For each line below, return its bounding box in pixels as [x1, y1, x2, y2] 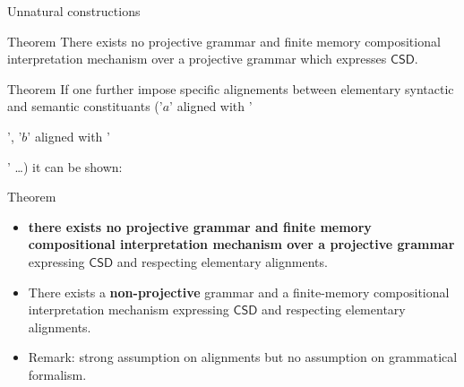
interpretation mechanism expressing [28, 300, 229, 319]
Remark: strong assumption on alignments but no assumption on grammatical [28, 348, 458, 366]
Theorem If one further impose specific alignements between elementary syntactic [7, 79, 454, 98]
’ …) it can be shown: [7, 157, 123, 176]
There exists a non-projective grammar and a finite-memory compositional [28, 282, 450, 301]
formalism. [28, 365, 87, 383]
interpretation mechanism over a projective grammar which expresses [7, 49, 387, 68]
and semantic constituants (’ [7, 97, 163, 116]
